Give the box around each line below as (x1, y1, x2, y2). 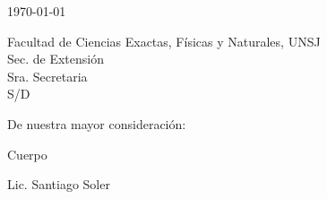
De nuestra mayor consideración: (7, 114, 186, 133)
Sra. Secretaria (7, 66, 88, 85)
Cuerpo (7, 144, 47, 163)
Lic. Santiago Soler (7, 175, 110, 194)
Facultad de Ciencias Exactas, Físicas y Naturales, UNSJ (7, 31, 321, 50)
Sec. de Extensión (7, 49, 104, 68)
